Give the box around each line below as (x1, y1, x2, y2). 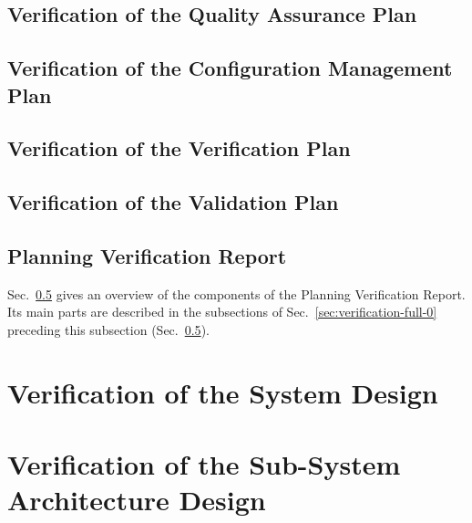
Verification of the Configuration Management (7, 54, 453, 82)
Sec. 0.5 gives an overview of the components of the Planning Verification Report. (7, 284, 466, 303)
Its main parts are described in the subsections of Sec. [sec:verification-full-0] (7, 302, 437, 321)
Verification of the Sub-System (7, 445, 401, 483)
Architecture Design (7, 481, 266, 518)
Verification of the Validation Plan (7, 188, 339, 216)
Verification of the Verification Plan (7, 134, 351, 162)
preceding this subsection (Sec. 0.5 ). (7, 319, 210, 339)
